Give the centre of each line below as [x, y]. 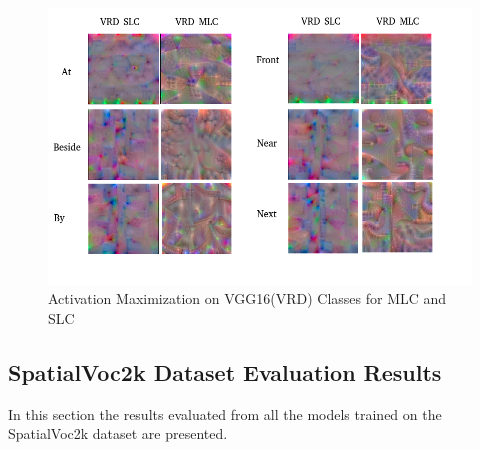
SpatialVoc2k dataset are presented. [118, 433]
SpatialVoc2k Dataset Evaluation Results [225, 371]
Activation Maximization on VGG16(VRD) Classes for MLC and [247, 298]
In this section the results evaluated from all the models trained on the [225, 413]
